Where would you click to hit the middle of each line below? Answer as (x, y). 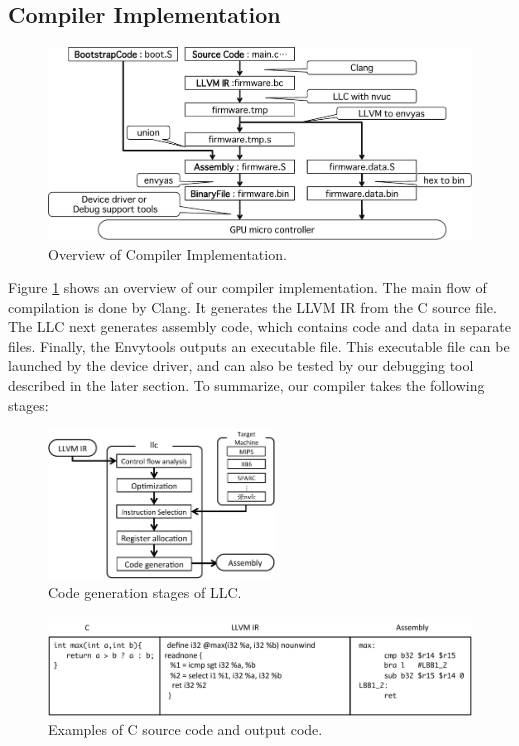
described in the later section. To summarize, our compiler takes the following (246, 385)
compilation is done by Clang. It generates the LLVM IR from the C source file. (252, 306)
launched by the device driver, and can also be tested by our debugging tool (241, 365)
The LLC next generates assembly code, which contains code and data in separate (259, 326)
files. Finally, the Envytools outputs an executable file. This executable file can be (259, 345)
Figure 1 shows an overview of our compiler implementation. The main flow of (247, 287)
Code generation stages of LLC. (145, 592)
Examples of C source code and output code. (185, 729)
